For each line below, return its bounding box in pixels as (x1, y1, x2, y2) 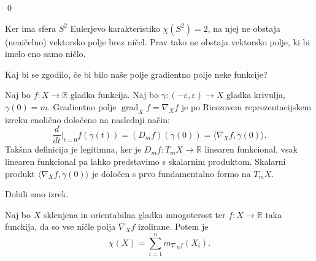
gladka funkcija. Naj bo (70, 88, 159, 101)
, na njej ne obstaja (207, 21, 280, 34)
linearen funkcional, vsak (204, 143, 298, 156)
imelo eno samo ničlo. (5, 47, 86, 60)
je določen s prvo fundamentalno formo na (91, 167, 251, 180)
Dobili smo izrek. (5, 187, 69, 200)
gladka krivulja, (226, 88, 285, 101)
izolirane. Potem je (138, 220, 209, 233)
